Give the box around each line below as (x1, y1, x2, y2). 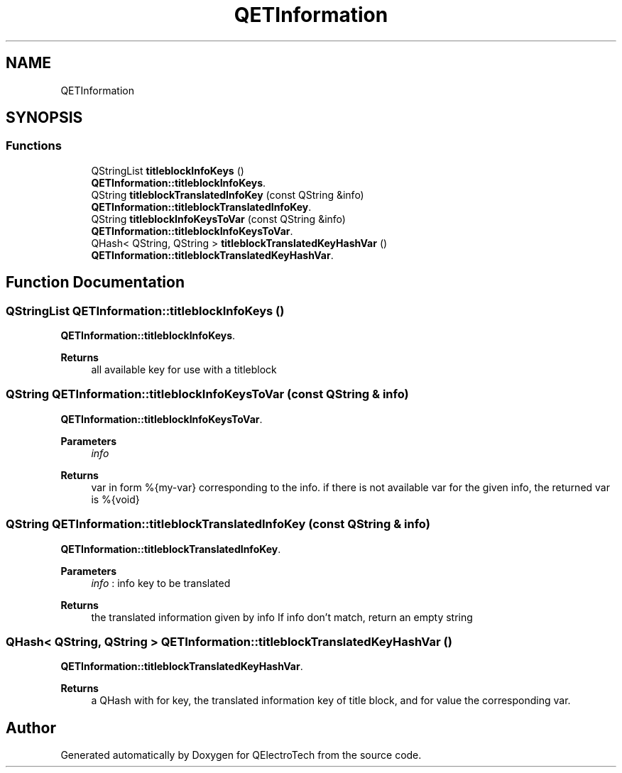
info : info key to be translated (91, 576, 231, 589)
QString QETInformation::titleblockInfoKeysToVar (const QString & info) (6, 387, 409, 402)
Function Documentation (6, 273, 185, 292)
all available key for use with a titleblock (91, 363, 277, 376)
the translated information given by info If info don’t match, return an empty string (91, 610, 473, 623)
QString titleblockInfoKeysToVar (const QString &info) (91, 212, 346, 225)
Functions (6, 138, 62, 153)
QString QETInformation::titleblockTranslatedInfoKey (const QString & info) (6, 517, 430, 532)
